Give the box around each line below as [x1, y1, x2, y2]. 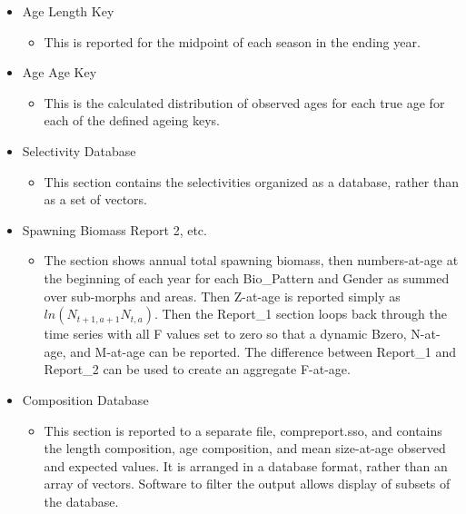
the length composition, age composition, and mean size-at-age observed [44, 439, 446, 458]
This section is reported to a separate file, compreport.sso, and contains [44, 420, 442, 440]
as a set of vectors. [44, 190, 147, 209]
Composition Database [22, 390, 149, 409]
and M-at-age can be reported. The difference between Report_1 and [70, 341, 456, 361]
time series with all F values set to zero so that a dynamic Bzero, [44, 324, 407, 343]
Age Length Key [22, 2, 114, 20]
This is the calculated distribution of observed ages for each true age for [44, 93, 445, 112]
